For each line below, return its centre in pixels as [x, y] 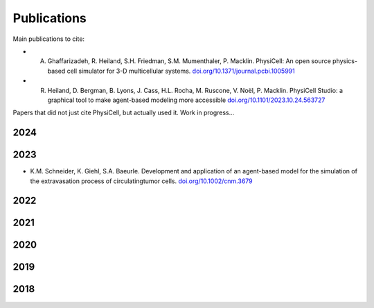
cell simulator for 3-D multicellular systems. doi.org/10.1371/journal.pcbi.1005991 [181, 71]
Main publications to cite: [49, 39]
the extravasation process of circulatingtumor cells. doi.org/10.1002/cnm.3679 [141, 181]
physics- [345, 61]
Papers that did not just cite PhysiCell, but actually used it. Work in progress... [124, 113]
